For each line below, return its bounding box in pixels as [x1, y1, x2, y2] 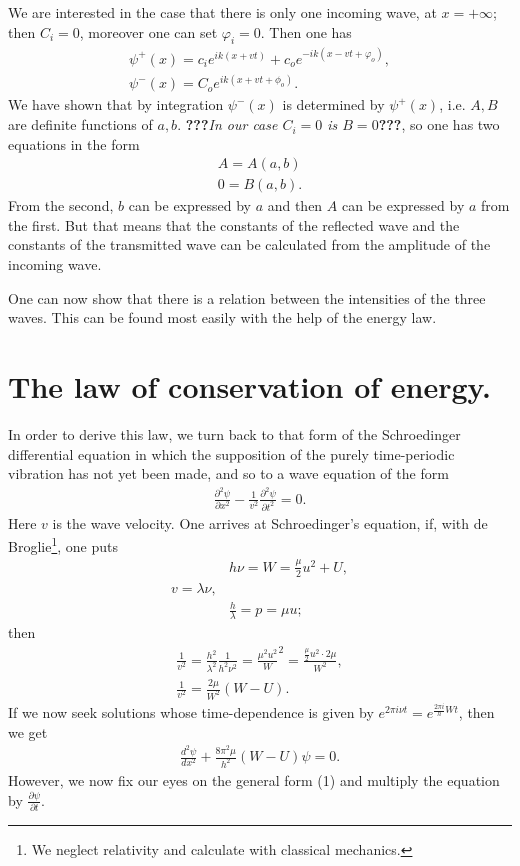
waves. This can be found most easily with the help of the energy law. [8, 307, 437, 328]
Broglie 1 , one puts [8, 533, 118, 556]
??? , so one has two [378, 114, 500, 135]
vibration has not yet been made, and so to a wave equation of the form [8, 463, 449, 484]
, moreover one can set [79, 21, 218, 42]
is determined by [282, 94, 385, 115]
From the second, [8, 195, 114, 216]
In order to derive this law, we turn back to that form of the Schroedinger [8, 423, 461, 444]
